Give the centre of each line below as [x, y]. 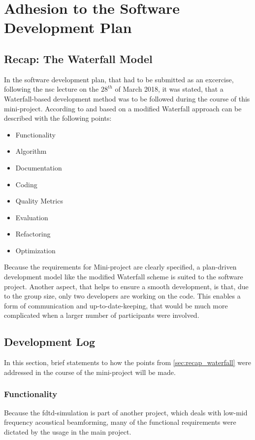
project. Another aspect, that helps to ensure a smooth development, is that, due [126, 286]
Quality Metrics [39, 201]
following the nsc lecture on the [51, 89]
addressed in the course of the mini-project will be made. [90, 372]
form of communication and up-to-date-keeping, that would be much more [116, 305]
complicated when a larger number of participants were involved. [102, 315]
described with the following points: [58, 118]
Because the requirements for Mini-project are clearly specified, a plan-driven [120, 267]
